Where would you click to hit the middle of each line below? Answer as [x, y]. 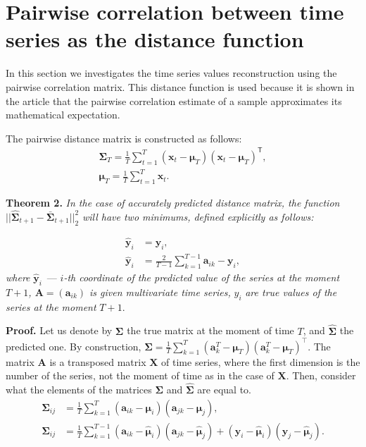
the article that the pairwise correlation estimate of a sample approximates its [174, 100]
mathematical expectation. [63, 115]
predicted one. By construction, [74, 346]
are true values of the [291, 292]
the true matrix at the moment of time [210, 330]
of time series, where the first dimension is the [261, 361]
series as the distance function [155, 39]
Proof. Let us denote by [59, 330]
